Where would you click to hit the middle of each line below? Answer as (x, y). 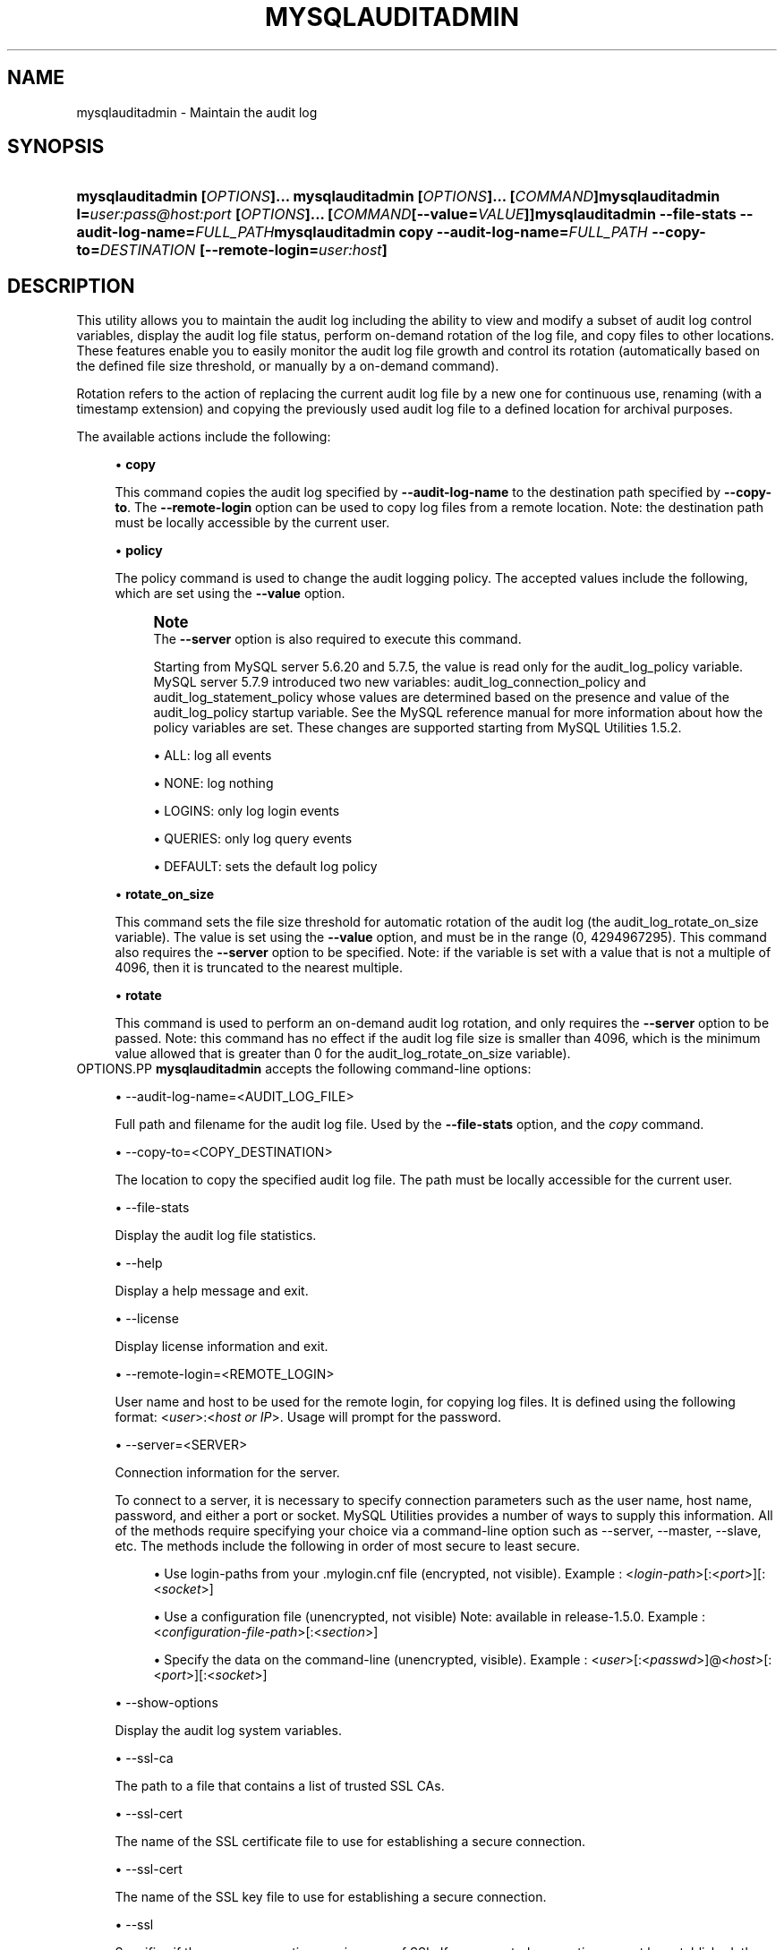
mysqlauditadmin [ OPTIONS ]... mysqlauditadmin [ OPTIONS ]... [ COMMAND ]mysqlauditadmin (398, 197)
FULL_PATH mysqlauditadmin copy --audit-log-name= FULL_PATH (422, 232)
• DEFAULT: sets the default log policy (265, 867)
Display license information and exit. (222, 1347)
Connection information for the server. (227, 1473)
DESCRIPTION (71, 286)
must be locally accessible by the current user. (252, 523)
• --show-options (166, 1703)
